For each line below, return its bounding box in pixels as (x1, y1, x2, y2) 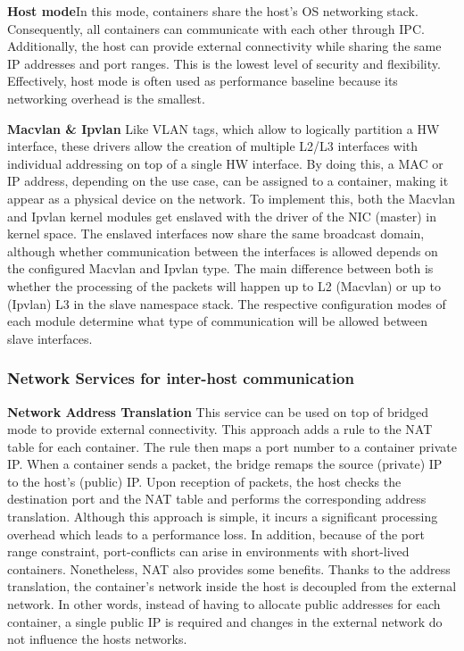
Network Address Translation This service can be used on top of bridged (7, 402, 428, 421)
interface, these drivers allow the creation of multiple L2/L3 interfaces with (7, 137, 418, 155)
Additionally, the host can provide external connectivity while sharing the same (7, 37, 442, 55)
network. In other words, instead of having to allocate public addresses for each (7, 595, 441, 613)
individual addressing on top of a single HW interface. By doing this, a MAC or (7, 154, 443, 172)
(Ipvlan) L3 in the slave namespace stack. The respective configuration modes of (7, 294, 446, 313)
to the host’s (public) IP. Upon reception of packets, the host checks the (7, 472, 402, 490)
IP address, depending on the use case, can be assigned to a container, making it (7, 171, 449, 190)
